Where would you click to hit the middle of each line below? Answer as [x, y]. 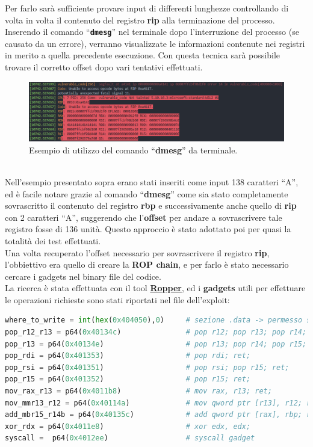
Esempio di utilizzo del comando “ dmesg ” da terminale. [133, 150]
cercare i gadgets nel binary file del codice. [83, 276]
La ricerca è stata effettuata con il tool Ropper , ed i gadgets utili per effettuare [155, 288]
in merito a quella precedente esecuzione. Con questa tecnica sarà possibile [143, 55]
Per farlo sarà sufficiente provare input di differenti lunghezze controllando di [147, 8]
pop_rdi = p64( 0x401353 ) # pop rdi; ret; [128, 356]
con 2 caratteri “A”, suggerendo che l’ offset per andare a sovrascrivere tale [144, 217]
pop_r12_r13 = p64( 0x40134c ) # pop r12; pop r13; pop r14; [156, 332]
